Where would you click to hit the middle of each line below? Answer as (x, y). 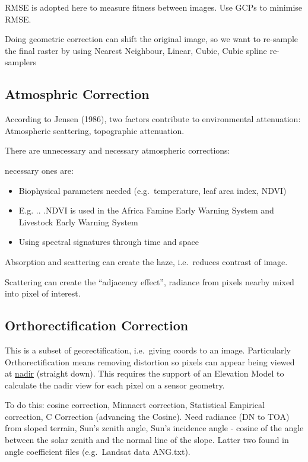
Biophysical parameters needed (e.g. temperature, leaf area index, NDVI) (153, 190)
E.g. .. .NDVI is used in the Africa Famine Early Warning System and (146, 210)
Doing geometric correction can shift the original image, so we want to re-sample (152, 39)
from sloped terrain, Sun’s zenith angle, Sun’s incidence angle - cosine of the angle (154, 428)
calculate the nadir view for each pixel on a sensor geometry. (115, 385)
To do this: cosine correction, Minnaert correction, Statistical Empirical (135, 405)
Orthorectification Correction (97, 325)
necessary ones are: (39, 170)
